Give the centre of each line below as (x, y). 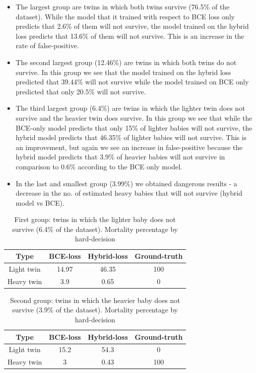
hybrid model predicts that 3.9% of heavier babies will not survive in (120, 157)
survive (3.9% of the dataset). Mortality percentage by (95, 310)
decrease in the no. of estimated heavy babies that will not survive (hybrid (129, 193)
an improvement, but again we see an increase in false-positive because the (129, 147)
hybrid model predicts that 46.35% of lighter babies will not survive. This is (131, 137)
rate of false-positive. (47, 45)
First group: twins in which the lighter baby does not (95, 219)
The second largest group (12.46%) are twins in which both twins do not (126, 62)
